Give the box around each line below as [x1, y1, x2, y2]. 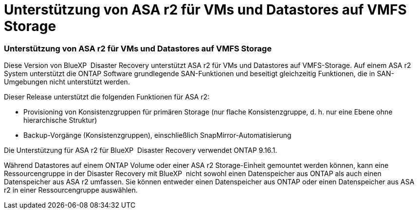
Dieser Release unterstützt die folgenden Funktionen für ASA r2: [4, 93, 210, 101]
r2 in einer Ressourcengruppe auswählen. [4, 186, 138, 195]
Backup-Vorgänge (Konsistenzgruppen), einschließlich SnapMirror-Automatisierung [23, 131, 291, 140]
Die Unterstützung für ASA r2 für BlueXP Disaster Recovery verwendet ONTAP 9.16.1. [4, 146, 277, 155]
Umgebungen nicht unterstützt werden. [4, 78, 130, 86]
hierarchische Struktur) [23, 116, 97, 125]
